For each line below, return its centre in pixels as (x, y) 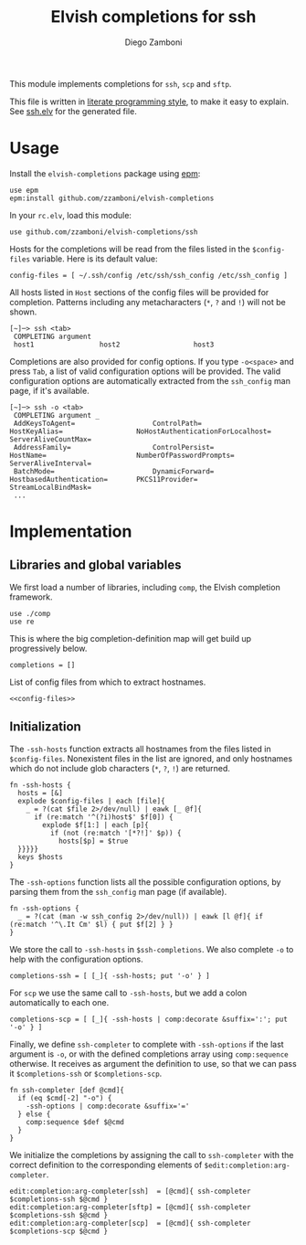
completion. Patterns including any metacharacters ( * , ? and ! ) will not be (148, 302)
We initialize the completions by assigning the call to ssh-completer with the (152, 1155)
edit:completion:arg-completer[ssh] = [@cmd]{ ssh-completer (130, 1191)
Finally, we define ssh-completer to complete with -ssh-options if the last (147, 1044)
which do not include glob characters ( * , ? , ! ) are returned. (120, 768)
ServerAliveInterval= (51, 463)
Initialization (46, 727)
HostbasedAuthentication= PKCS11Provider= (104, 479)
